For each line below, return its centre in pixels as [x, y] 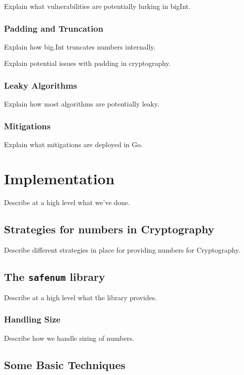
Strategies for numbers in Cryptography [109, 229]
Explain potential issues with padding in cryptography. [88, 63]
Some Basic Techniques [65, 364]
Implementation [59, 178]
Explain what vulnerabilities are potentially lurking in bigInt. [97, 6]
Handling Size [32, 319]
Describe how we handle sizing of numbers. [69, 338]
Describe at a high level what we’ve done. [67, 202]
